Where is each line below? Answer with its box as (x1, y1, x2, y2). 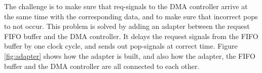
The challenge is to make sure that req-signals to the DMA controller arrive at (4, 1, 248, 11)
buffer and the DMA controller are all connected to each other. (4, 60, 200, 71)
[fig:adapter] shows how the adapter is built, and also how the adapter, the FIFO (4, 50, 255, 61)
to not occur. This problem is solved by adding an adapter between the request (4, 21, 250, 31)
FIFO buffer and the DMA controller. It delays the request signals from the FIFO (4, 30, 258, 41)
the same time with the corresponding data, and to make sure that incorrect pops (4, 11, 258, 21)
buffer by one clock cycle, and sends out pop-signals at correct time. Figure (4, 41, 238, 51)
